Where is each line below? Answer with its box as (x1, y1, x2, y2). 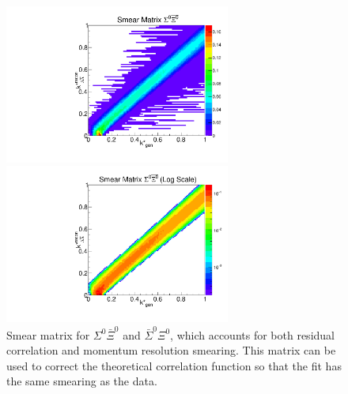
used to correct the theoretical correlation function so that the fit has (6, 357, 342, 373)
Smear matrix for (6, 326, 90, 343)
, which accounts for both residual (170, 326, 335, 343)
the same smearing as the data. (6, 373, 157, 389)
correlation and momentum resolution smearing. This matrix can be (6, 342, 336, 358)
